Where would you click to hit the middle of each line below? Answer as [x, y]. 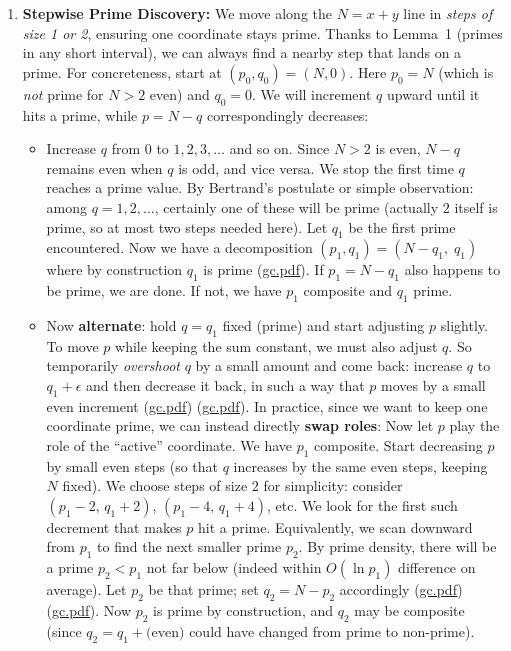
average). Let [86, 589]
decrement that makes [114, 526]
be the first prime [402, 226]
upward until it [433, 93]
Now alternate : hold [111, 324]
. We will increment [312, 93]
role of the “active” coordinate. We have [169, 444]
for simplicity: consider [333, 485]
